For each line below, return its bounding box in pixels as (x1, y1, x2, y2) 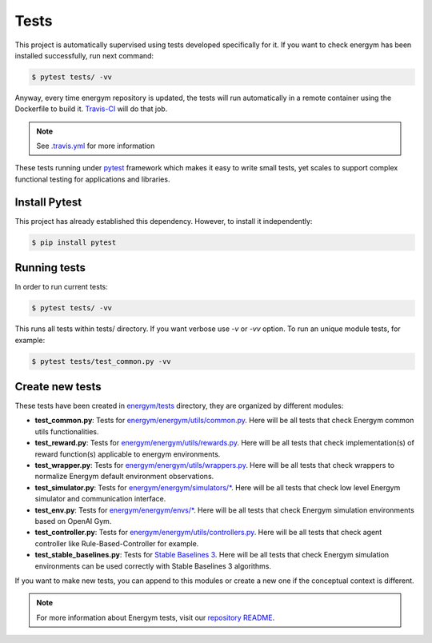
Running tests (14, 261, 86, 275)
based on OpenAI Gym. (34, 517, 112, 525)
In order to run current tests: (14, 282, 108, 292)
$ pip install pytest (31, 238, 117, 247)
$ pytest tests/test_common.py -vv (31, 357, 171, 365)
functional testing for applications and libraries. (14, 174, 170, 184)
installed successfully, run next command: (14, 50, 154, 60)
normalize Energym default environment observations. (34, 472, 214, 481)
